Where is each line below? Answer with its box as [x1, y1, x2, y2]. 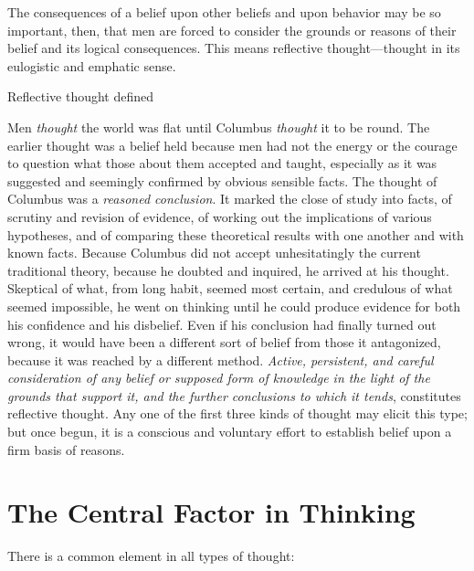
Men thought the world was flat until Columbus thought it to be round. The [7, 117, 430, 136]
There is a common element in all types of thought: [7, 546, 295, 566]
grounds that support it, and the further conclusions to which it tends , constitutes [7, 386, 461, 405]
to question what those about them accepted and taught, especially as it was [7, 153, 437, 173]
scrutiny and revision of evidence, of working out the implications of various [7, 206, 432, 226]
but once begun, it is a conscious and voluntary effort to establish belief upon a [7, 422, 452, 441]
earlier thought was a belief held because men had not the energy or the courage [7, 135, 458, 154]
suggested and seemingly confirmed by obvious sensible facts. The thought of [7, 171, 437, 190]
